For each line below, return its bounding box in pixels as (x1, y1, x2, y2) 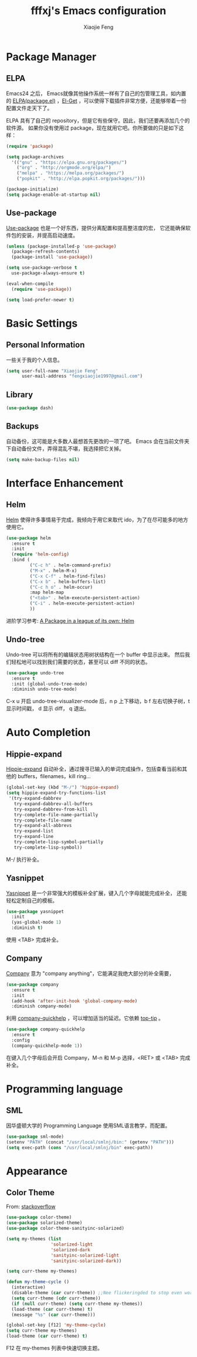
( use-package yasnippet (6, 908, 64, 914)
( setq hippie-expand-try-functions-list (6, 790, 107, 796)
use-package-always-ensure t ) (11, 270, 85, 276)
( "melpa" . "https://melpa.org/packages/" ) (16, 170, 125, 177)
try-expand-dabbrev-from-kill (13, 806, 88, 812)
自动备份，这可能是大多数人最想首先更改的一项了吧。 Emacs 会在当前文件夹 (6, 437, 189, 445)
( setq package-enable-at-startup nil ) (6, 192, 101, 198)
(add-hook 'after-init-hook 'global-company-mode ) (11, 998, 138, 1004)
